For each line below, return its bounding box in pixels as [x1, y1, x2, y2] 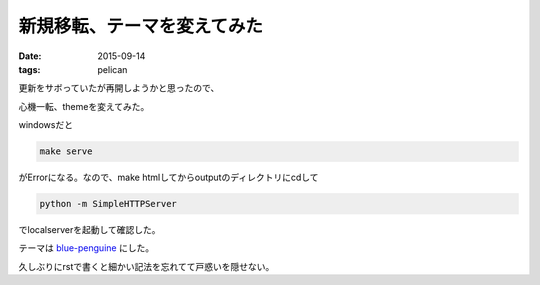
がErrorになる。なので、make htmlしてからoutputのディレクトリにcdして [18, 171, 319, 184]
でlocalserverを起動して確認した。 [18, 224, 161, 236]
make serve [39, 146, 93, 157]
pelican [97, 63, 128, 75]
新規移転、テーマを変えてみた [18, 15, 264, 37]
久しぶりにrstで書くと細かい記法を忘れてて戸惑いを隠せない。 [18, 260, 275, 272]
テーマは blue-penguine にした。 [18, 242, 155, 254]
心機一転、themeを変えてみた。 [18, 100, 150, 112]
